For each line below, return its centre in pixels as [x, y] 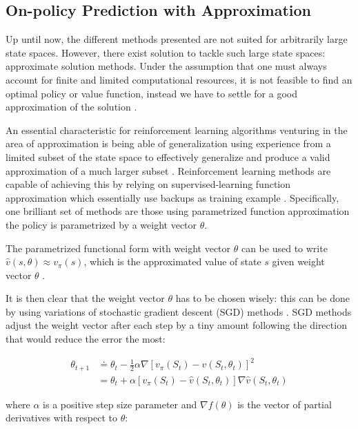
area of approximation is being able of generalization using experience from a [168, 143]
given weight [298, 261]
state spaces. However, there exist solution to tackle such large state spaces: [166, 52]
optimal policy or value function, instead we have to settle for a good [151, 93]
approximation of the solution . [71, 107]
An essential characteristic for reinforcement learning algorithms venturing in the [177, 130]
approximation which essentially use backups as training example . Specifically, [172, 197]
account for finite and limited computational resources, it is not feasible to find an [179, 79]
